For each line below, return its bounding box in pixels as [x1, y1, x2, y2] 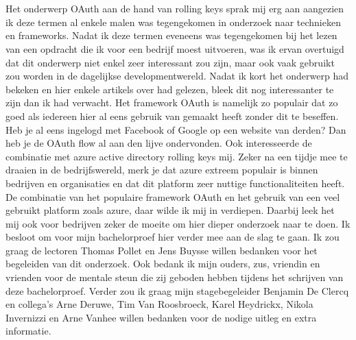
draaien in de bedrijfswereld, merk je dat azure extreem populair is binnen [5, 162, 318, 177]
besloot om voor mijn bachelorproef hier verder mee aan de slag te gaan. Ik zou [5, 230, 340, 244]
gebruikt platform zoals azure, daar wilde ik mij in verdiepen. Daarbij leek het [5, 203, 335, 217]
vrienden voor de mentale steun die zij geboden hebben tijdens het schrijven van [5, 270, 344, 284]
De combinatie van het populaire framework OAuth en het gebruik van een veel [5, 189, 340, 204]
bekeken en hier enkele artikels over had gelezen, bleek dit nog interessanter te [5, 82, 334, 96]
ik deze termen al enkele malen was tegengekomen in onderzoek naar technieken [5, 14, 341, 29]
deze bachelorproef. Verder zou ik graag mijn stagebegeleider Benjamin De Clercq [5, 283, 349, 297]
